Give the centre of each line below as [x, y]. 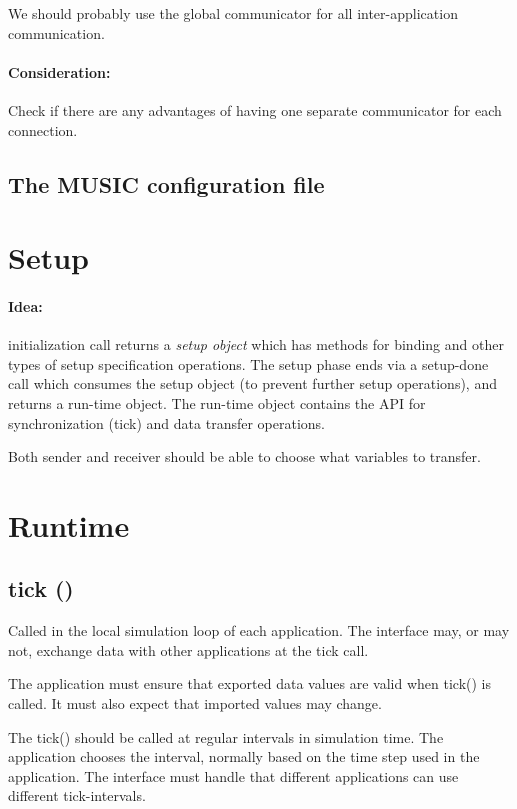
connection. [43, 129]
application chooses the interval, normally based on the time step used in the [244, 756]
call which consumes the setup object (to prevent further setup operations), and [252, 383]
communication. [56, 32]
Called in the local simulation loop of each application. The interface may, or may [259, 630]
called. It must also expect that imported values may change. [195, 703]
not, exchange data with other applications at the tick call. [188, 649]
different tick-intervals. [77, 795]
